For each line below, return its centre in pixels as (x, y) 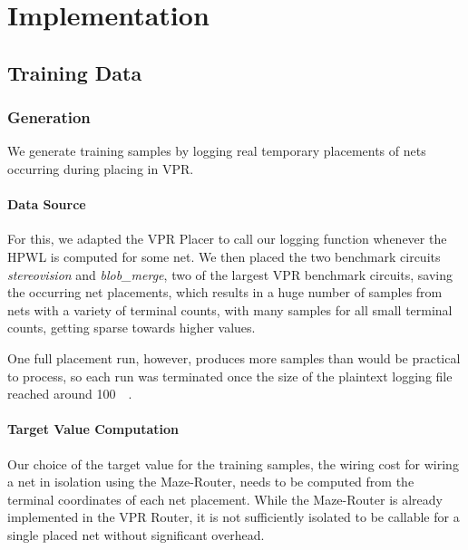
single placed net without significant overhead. (136, 534)
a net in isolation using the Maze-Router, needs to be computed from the (211, 482)
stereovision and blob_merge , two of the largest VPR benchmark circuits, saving (230, 274)
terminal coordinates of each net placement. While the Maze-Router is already (225, 499)
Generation (49, 117)
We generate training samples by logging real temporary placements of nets (217, 151)
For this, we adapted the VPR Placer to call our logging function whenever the (227, 239)
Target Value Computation (93, 429)
